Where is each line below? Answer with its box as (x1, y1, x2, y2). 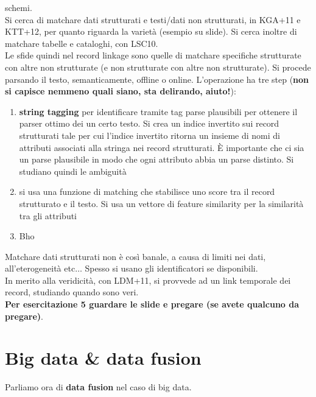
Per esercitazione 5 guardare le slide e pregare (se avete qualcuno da (5, 298, 300, 311)
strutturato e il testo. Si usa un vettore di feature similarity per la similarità (19, 197, 304, 209)
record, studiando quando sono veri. (5, 286, 139, 298)
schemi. (5, 1, 32, 13)
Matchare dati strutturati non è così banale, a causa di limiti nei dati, (5, 250, 266, 262)
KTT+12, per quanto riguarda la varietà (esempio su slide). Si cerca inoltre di (5, 25, 297, 38)
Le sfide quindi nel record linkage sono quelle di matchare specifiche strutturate (5, 49, 301, 61)
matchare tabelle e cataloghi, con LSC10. (5, 37, 158, 49)
